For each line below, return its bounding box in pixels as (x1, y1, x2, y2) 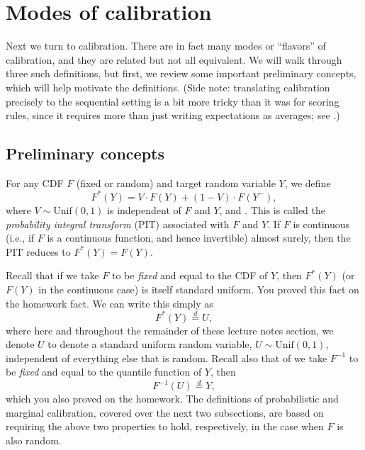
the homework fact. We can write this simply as (6, 296, 213, 310)
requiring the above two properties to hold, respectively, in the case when (6, 419, 324, 434)
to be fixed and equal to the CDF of (111, 268, 268, 283)
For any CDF (6, 175, 64, 190)
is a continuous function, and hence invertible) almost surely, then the (47, 230, 351, 245)
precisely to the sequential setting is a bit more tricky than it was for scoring (6, 94, 339, 108)
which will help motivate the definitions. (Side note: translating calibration (6, 79, 330, 94)
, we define (284, 175, 331, 190)
